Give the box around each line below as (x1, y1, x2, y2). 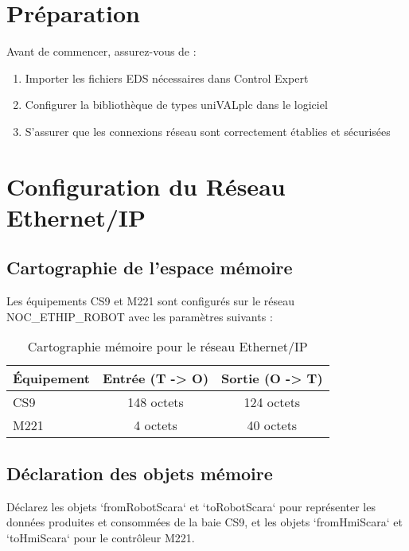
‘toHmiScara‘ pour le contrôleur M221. (6, 529, 195, 545)
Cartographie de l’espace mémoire (6, 255, 293, 280)
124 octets (243, 393, 301, 412)
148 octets (127, 393, 184, 412)
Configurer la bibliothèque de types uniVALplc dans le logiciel (25, 96, 328, 113)
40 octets (247, 416, 298, 435)
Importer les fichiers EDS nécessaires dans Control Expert (25, 69, 309, 86)
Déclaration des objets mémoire (6, 460, 273, 485)
